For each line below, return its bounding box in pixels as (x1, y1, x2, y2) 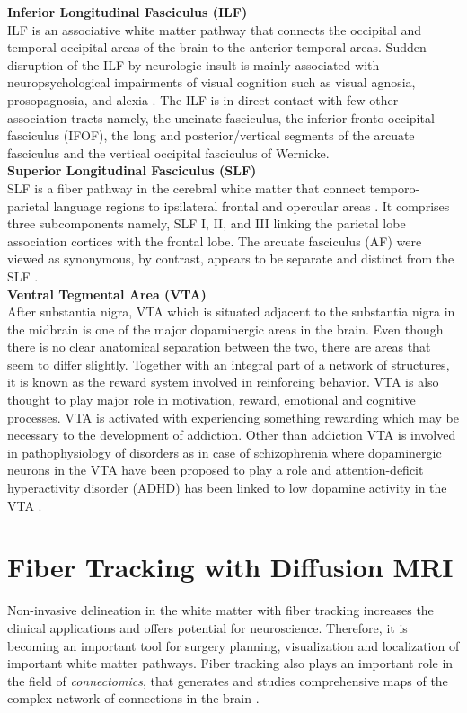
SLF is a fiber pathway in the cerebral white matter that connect (7, 178, 366, 197)
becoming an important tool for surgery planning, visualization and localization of (7, 636, 460, 655)
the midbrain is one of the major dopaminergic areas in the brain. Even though (7, 319, 444, 338)
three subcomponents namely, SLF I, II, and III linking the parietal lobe (7, 214, 406, 233)
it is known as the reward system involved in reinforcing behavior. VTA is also (7, 372, 439, 391)
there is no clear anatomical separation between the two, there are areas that (7, 337, 431, 356)
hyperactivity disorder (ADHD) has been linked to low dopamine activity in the (7, 478, 447, 497)
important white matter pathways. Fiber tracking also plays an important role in (7, 654, 454, 673)
